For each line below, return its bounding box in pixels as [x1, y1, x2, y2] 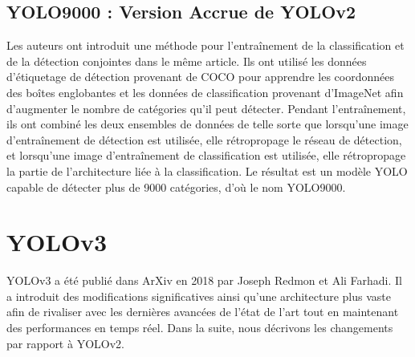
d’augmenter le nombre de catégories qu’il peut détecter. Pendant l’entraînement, [6, 99, 406, 116]
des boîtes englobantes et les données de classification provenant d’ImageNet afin [6, 83, 404, 100]
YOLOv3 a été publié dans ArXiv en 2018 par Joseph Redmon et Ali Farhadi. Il [6, 272, 403, 289]
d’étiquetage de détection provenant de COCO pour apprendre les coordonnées [6, 68, 394, 85]
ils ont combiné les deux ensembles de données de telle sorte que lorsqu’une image [6, 116, 409, 132]
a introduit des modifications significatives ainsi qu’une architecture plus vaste [6, 287, 392, 304]
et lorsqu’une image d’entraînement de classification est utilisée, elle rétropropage [6, 147, 406, 164]
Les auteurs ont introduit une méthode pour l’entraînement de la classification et [6, 37, 405, 54]
